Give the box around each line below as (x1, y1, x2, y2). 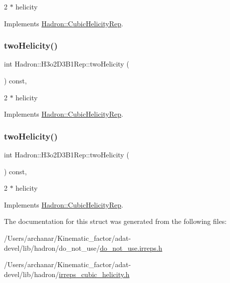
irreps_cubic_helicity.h (59, 269, 130, 279)
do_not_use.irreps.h (100, 242, 162, 253)
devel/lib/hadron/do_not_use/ (4, 242, 100, 253)
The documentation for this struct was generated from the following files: (4, 216, 227, 226)
